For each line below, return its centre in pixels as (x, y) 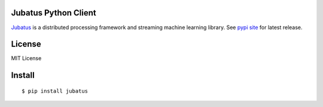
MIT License (26, 58)
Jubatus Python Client (54, 13)
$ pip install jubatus (55, 91)
